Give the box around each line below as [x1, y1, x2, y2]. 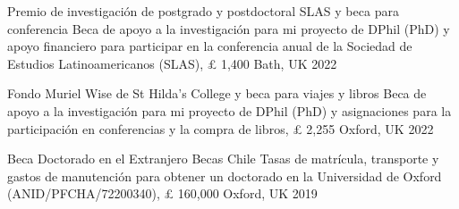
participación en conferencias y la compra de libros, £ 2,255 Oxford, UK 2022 [7, 119, 434, 138]
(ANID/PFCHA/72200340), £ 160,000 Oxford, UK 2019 [7, 184, 318, 203]
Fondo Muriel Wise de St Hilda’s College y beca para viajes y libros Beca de [7, 84, 427, 103]
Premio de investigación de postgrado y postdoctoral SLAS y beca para [7, 2, 399, 20]
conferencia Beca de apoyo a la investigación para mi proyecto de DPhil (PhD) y [7, 19, 450, 38]
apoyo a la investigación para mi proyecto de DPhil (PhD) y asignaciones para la [7, 101, 452, 120]
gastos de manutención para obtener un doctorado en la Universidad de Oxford [7, 166, 442, 185]
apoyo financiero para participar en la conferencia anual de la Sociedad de [7, 37, 412, 55]
